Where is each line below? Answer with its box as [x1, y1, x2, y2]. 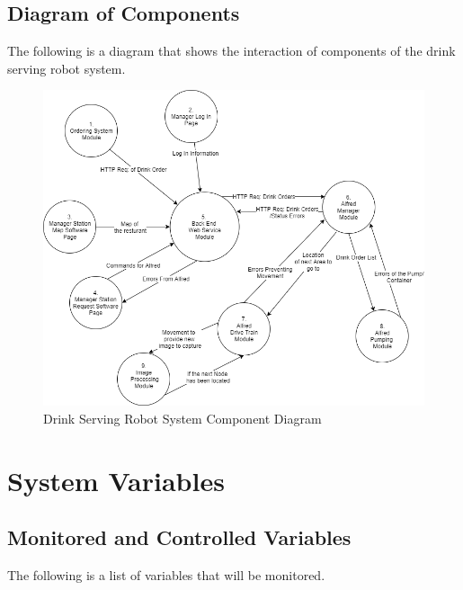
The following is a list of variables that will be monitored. [7, 565, 325, 584]
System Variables [7, 461, 225, 498]
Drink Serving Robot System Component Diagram [43, 408, 322, 427]
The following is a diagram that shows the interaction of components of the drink [7, 41, 456, 60]
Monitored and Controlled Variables [7, 523, 352, 551]
